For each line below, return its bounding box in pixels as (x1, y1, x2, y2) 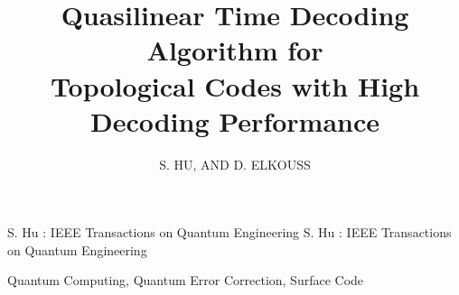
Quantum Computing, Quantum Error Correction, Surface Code (7, 271, 364, 290)
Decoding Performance (89, 102, 380, 139)
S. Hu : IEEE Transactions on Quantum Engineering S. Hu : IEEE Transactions (7, 223, 452, 242)
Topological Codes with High (50, 67, 420, 104)
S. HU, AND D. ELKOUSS (159, 154, 311, 173)
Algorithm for (146, 32, 323, 69)
